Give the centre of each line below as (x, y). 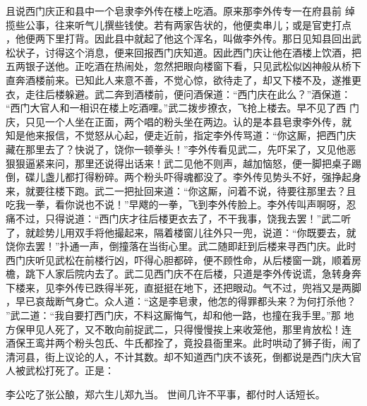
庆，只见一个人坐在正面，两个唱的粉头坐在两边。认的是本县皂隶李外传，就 (179, 121)
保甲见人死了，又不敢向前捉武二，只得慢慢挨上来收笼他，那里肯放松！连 (183, 329)
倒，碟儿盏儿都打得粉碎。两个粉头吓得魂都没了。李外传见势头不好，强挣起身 (183, 177)
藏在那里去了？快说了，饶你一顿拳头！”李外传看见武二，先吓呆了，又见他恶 (181, 149)
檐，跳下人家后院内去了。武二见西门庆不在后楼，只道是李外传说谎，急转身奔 (183, 274)
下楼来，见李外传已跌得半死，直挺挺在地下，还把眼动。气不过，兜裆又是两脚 (183, 287)
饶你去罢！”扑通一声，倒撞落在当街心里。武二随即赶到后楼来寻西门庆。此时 (181, 246)
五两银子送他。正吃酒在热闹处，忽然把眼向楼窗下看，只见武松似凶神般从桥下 (183, 66)
